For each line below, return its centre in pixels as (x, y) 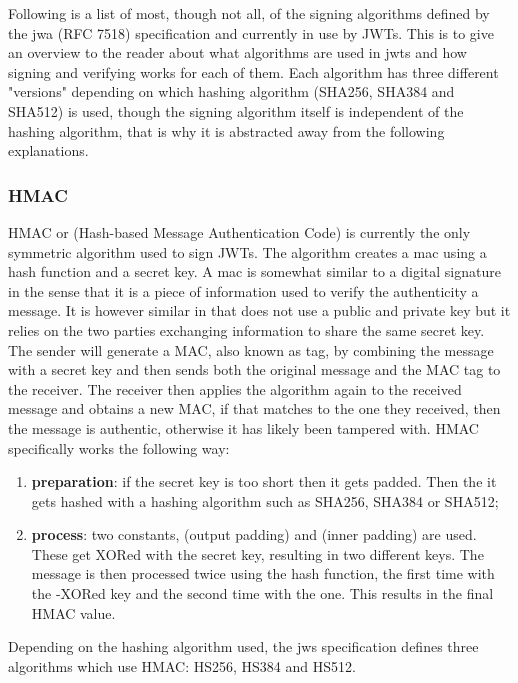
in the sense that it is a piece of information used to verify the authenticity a (243, 290)
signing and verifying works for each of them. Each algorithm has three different (253, 71)
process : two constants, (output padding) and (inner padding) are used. (254, 534)
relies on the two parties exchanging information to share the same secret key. (246, 329)
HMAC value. (73, 612)
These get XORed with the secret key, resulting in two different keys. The (257, 553)
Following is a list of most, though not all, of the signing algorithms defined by (249, 13)
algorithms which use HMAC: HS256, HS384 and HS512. (182, 665)
